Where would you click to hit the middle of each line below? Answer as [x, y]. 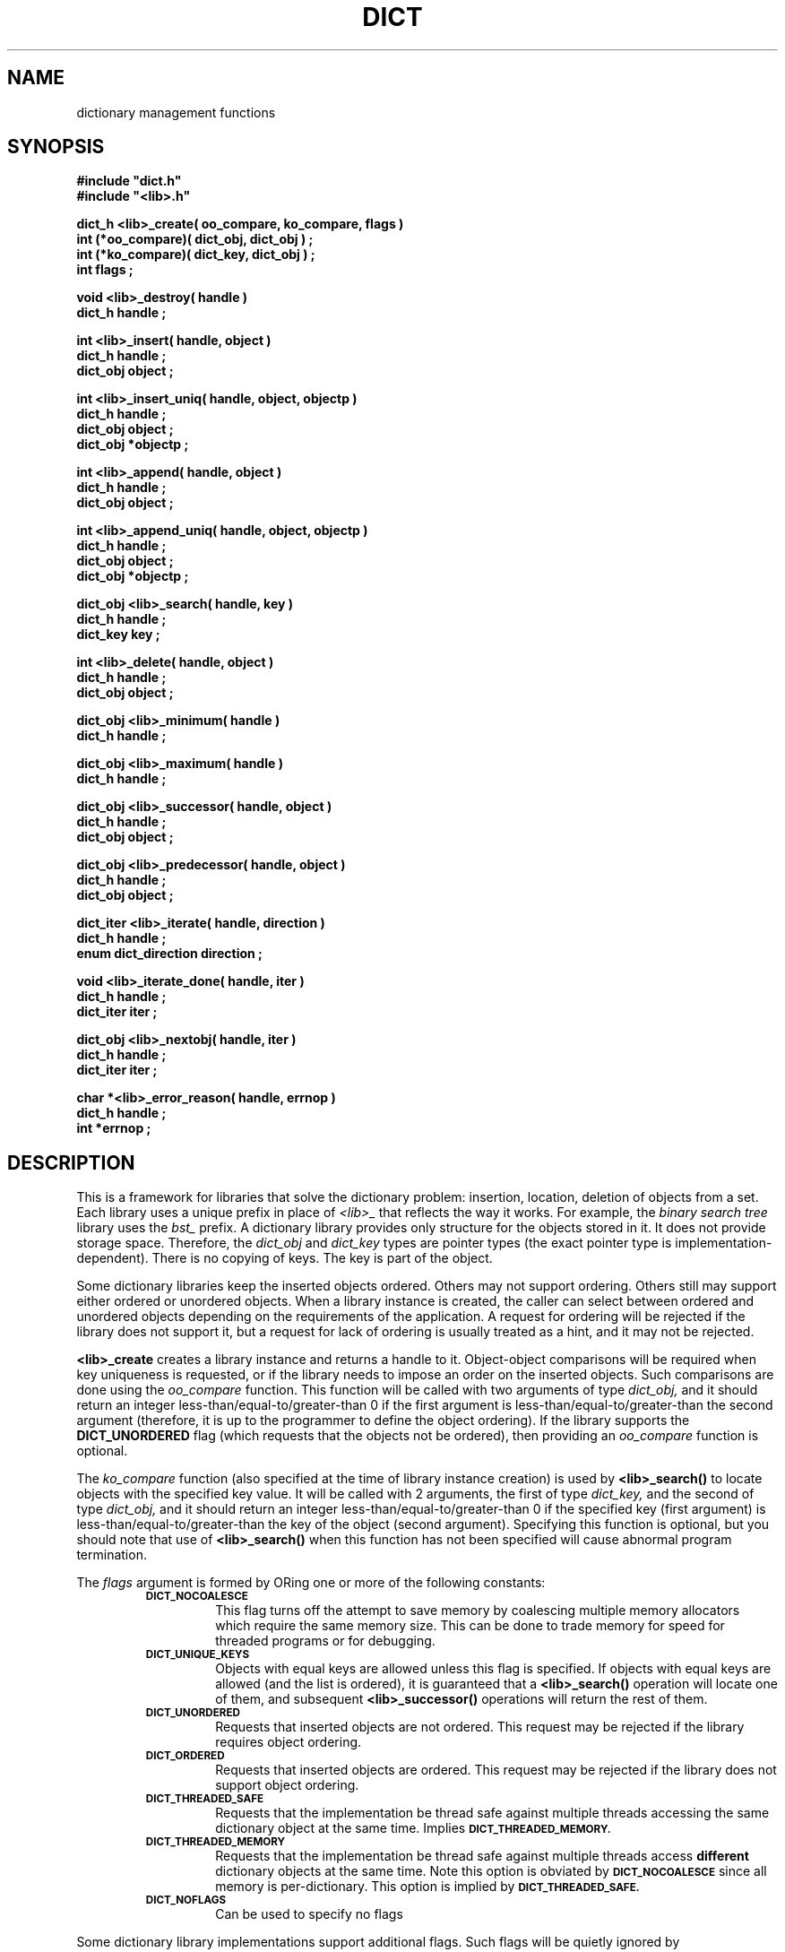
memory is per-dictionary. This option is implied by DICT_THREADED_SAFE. [427, 1887]
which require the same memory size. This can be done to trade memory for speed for [470, 1626]
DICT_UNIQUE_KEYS [198, 1655]
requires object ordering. [289, 1742]
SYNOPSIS [56, 147]
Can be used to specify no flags [309, 1914]
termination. [112, 1555]
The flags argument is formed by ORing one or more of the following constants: [311, 1583]
